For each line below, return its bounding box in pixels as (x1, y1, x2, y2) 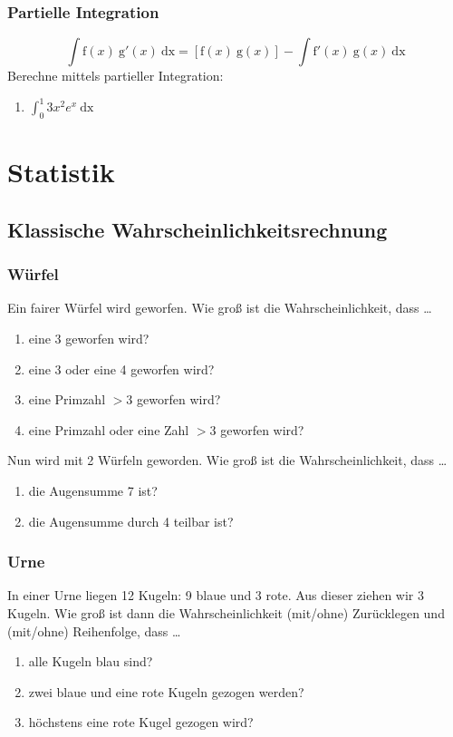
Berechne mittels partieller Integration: (7, 66, 224, 85)
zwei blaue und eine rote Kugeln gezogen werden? (28, 682, 304, 701)
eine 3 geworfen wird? (28, 329, 149, 348)
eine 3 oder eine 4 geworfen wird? (28, 359, 215, 378)
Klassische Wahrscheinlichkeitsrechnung (7, 215, 388, 243)
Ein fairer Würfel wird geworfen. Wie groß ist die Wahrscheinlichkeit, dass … (7, 298, 432, 317)
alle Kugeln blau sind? (28, 652, 153, 671)
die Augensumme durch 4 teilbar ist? (28, 511, 234, 530)
